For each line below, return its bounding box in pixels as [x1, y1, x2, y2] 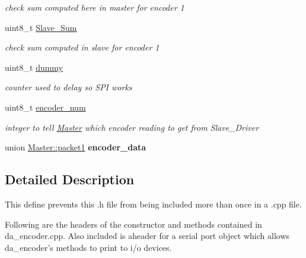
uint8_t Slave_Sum [5, 21, 77, 33]
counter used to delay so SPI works [5, 81, 132, 93]
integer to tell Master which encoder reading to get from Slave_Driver [5, 121, 259, 133]
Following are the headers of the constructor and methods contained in [5, 218, 262, 230]
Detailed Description [5, 170, 135, 188]
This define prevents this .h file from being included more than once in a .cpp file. [5, 197, 302, 210]
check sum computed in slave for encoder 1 [5, 41, 160, 54]
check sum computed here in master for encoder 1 [5, 1, 184, 13]
